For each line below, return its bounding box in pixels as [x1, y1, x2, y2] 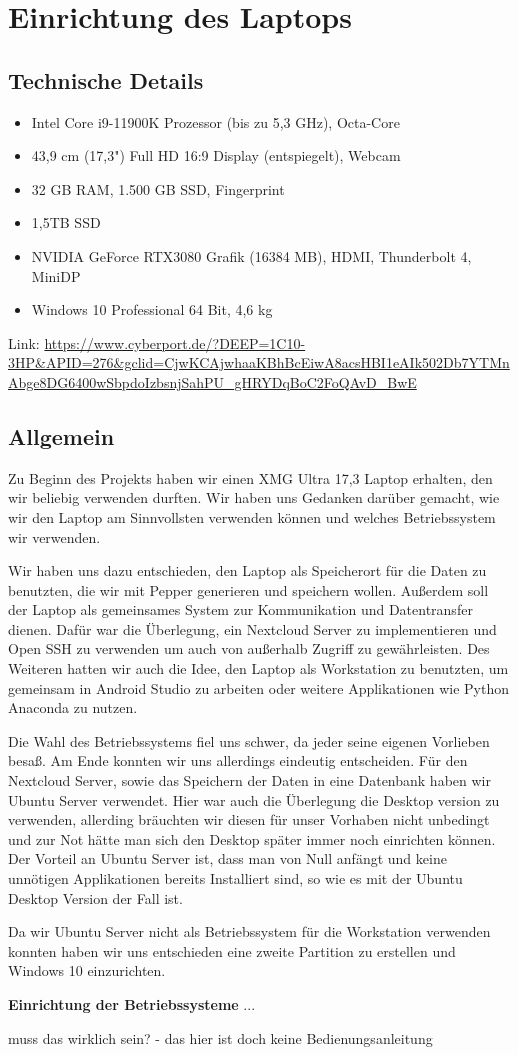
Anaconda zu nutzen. [8, 697, 138, 718]
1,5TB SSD [31, 212, 101, 233]
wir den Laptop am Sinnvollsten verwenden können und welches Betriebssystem [8, 506, 496, 527]
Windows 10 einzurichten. [8, 960, 166, 981]
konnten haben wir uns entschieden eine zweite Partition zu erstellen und [8, 940, 456, 961]
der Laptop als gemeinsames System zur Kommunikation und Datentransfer [8, 599, 473, 620]
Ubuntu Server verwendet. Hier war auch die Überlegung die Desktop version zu [8, 789, 500, 810]
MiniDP [31, 265, 81, 286]
